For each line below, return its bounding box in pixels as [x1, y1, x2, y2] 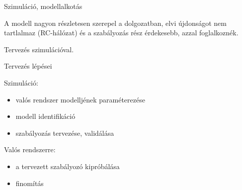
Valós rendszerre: [4, 144, 56, 155]
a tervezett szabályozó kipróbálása [15, 161, 120, 171]
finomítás [15, 178, 44, 188]
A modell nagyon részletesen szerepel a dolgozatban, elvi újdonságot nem [4, 17, 227, 28]
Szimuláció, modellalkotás [4, 1, 82, 11]
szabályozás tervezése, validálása [15, 127, 114, 138]
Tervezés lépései [4, 61, 52, 71]
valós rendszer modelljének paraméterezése [15, 94, 145, 104]
